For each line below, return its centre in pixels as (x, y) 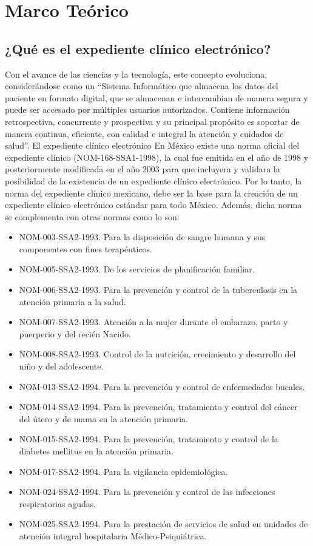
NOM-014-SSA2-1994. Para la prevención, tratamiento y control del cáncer (158, 407)
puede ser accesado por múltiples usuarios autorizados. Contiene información (147, 110)
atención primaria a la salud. (72, 301)
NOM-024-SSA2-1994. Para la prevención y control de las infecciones (147, 492)
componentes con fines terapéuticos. (86, 248)
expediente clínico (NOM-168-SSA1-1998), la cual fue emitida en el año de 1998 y (157, 157)
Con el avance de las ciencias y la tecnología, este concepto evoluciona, (136, 74)
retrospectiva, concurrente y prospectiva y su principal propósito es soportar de (152, 121)
